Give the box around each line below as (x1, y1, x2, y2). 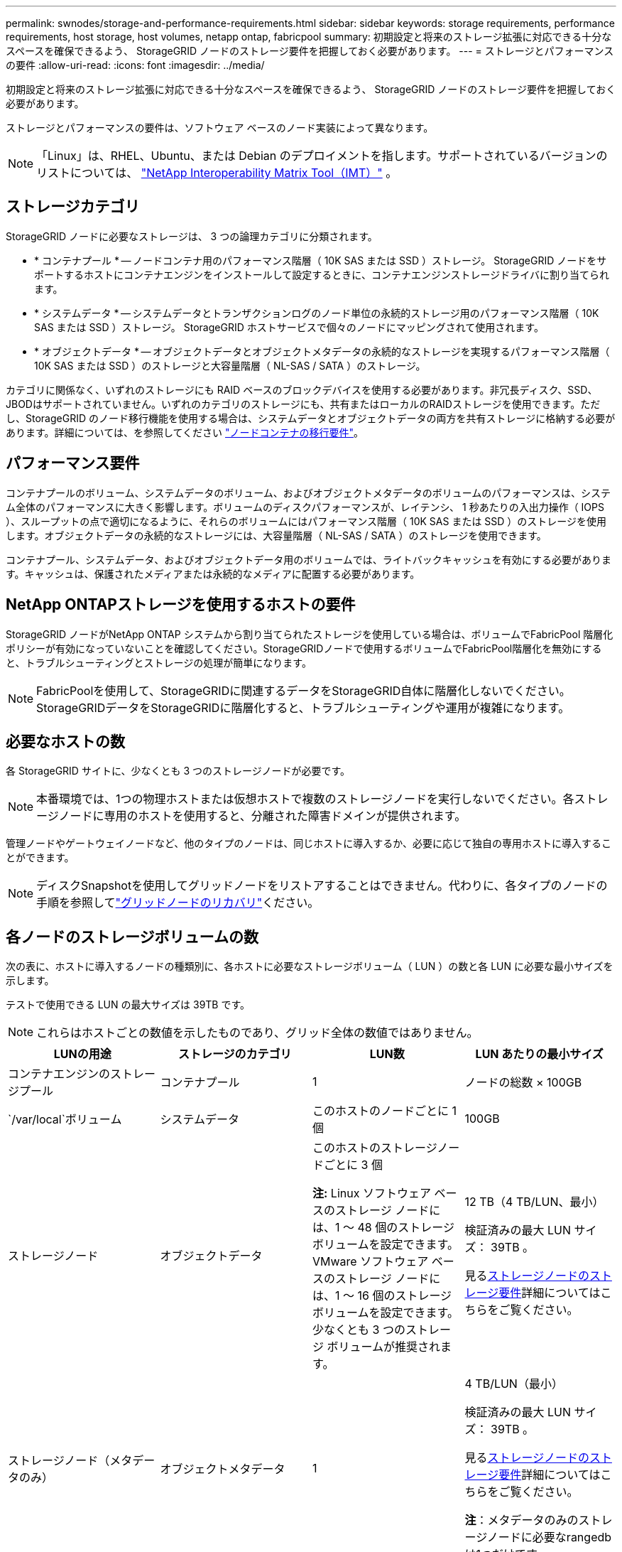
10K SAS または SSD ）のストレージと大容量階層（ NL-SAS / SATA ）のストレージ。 (34, 359, 426, 372)
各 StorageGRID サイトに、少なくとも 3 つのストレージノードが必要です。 (6, 765, 351, 777)
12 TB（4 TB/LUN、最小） (464, 1195, 604, 1209)
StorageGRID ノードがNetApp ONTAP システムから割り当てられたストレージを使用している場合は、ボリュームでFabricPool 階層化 (6, 627, 613, 640)
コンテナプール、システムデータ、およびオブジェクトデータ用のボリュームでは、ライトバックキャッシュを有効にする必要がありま (6, 553, 611, 566)
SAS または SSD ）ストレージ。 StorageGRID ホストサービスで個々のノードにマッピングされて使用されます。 (34, 320, 544, 333)
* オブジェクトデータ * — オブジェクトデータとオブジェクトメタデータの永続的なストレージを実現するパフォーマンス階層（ (34, 345, 610, 357)
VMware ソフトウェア (312, 1254, 429, 1269)
